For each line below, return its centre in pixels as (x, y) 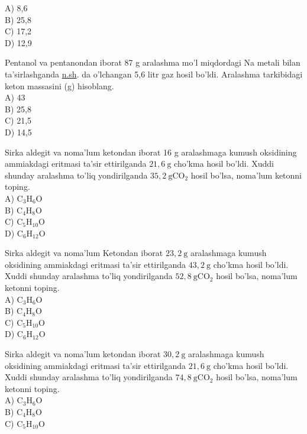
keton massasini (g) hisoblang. (59, 85)
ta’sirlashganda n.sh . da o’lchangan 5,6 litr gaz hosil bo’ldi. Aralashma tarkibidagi (154, 74)
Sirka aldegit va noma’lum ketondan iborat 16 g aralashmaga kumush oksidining (151, 152)
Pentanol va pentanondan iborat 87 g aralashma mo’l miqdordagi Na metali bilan (153, 62)
